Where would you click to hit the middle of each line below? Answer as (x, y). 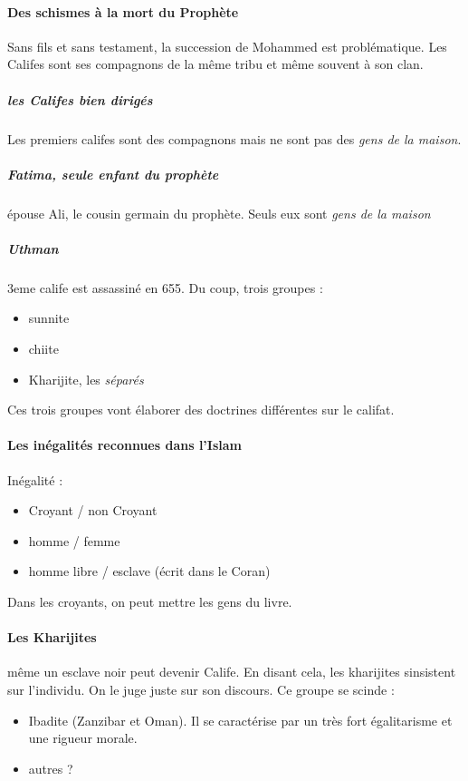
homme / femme (74, 540)
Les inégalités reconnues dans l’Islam (124, 445)
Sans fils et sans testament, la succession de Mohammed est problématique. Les (227, 46)
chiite (43, 349)
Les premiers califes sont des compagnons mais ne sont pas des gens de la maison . (234, 138)
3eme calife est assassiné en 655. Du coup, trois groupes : (165, 287)
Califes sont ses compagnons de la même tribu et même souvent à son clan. (215, 64)
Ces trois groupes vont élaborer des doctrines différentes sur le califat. (201, 410)
